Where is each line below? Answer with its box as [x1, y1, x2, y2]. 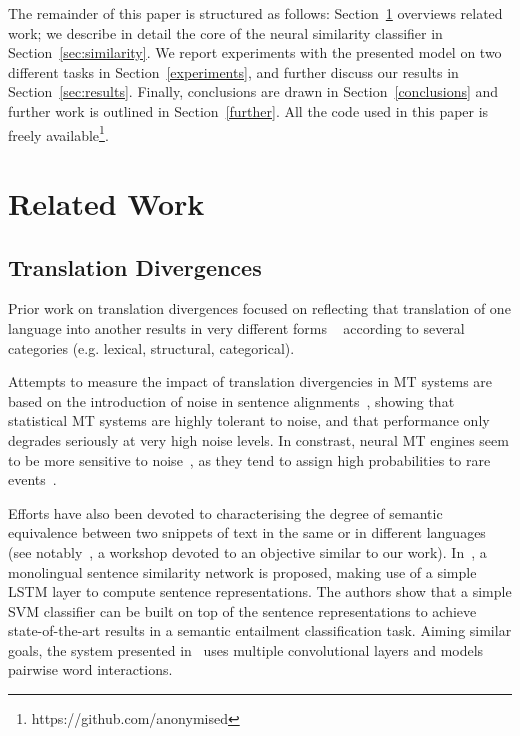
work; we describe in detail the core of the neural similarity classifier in [8, 22, 443, 43]
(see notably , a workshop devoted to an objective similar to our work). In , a [8, 541, 487, 562]
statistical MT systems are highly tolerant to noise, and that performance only [8, 410, 490, 431]
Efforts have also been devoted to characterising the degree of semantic [8, 502, 443, 523]
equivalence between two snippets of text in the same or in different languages [8, 522, 486, 543]
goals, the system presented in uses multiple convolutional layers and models [8, 639, 484, 660]
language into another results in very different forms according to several [8, 317, 465, 338]
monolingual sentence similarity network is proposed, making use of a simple [8, 561, 477, 582]
